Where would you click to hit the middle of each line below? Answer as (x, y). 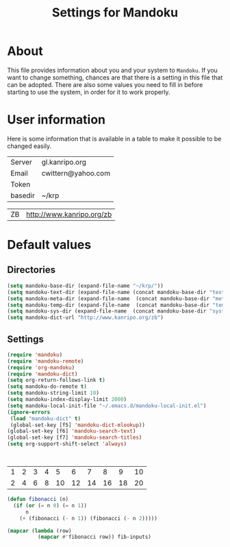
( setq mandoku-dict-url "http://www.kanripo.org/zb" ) (86, 318)
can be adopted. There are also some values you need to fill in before (105, 84)
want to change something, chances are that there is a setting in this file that (115, 77)
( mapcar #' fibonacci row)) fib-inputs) (94, 537)
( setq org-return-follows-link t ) (56, 380)
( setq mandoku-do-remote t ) (47, 387)
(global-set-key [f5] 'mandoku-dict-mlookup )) (78, 425)
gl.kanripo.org (64, 162)
